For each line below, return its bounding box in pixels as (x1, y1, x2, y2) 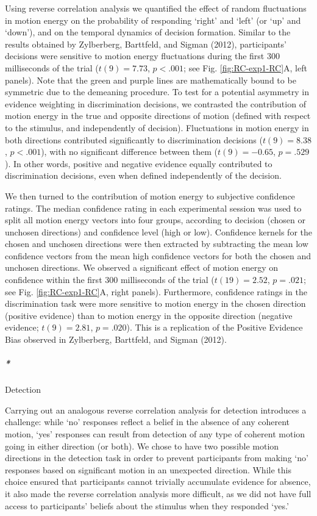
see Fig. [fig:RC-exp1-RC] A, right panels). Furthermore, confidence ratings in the (5, 285, 307, 298)
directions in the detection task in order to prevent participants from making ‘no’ (5, 451, 308, 464)
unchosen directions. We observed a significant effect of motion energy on (5, 261, 279, 274)
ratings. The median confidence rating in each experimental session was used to (5, 201, 302, 214)
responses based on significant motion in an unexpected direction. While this (5, 463, 291, 476)
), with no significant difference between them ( (41, 145, 218, 158)
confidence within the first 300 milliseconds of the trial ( (5, 273, 215, 286)
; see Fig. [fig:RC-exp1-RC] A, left (183, 61, 307, 74)
